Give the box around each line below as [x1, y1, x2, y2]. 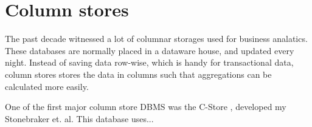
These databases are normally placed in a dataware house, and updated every [5, 44, 294, 57]
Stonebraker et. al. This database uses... [5, 112, 154, 125]
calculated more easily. [5, 80, 89, 92]
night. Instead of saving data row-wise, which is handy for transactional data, [5, 56, 294, 69]
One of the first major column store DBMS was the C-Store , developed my [5, 100, 286, 113]
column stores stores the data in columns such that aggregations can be [5, 67, 272, 80]
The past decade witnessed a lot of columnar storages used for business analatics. [5, 32, 308, 45]
